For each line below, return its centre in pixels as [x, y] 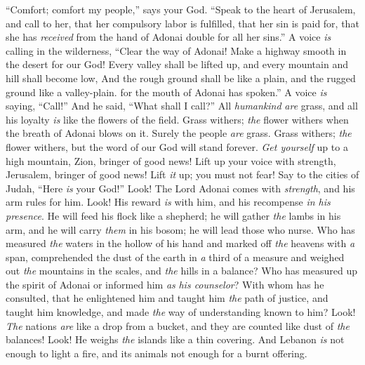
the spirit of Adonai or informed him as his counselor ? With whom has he [165, 284]
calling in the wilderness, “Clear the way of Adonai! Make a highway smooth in [176, 50]
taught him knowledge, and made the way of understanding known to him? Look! [181, 312]
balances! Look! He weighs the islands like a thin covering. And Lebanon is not [175, 339]
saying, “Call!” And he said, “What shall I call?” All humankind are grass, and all [182, 106]
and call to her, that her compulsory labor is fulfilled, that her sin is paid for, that [182, 23]
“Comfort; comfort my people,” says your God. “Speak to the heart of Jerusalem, [181, 9]
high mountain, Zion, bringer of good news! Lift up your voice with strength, [171, 160]
